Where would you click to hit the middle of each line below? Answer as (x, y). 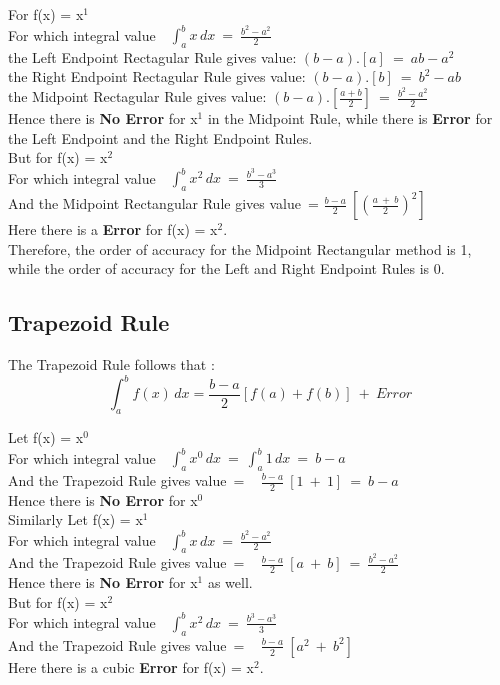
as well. (230, 582)
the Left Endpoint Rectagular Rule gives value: (152, 56)
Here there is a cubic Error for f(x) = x (131, 666)
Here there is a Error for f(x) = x (113, 229)
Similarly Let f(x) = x (75, 519)
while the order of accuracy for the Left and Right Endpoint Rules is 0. (226, 268)
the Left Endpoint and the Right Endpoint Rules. (160, 137)
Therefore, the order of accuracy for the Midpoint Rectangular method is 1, (240, 248)
